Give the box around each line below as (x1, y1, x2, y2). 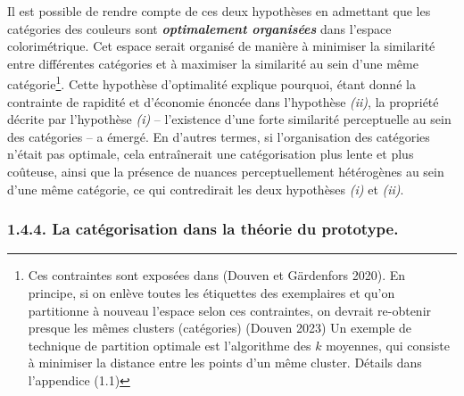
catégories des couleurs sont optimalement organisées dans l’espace (7, 19, 392, 37)
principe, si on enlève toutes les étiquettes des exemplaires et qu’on (28, 284, 395, 301)
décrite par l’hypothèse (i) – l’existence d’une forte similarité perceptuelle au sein (7, 110, 452, 128)
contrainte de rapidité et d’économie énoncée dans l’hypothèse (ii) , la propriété (7, 92, 439, 111)
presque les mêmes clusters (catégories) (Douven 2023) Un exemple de (28, 318, 412, 337)
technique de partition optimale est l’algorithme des (28, 335, 311, 354)
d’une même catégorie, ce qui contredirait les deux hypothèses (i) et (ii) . (7, 179, 404, 198)
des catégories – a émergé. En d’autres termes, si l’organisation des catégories (7, 127, 430, 145)
